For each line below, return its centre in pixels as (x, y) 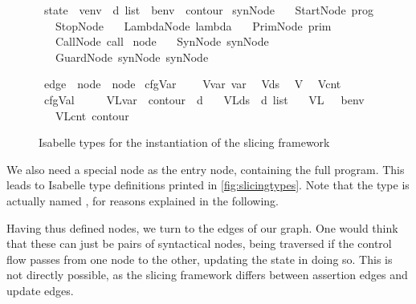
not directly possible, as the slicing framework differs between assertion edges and (207, 275)
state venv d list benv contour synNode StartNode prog (208, 10)
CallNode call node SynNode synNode (162, 41)
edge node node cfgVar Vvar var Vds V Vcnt (192, 84)
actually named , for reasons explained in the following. (143, 200)
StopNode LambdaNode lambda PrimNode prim (193, 25)
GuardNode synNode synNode (132, 57)
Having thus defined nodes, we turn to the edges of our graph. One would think (202, 227)
